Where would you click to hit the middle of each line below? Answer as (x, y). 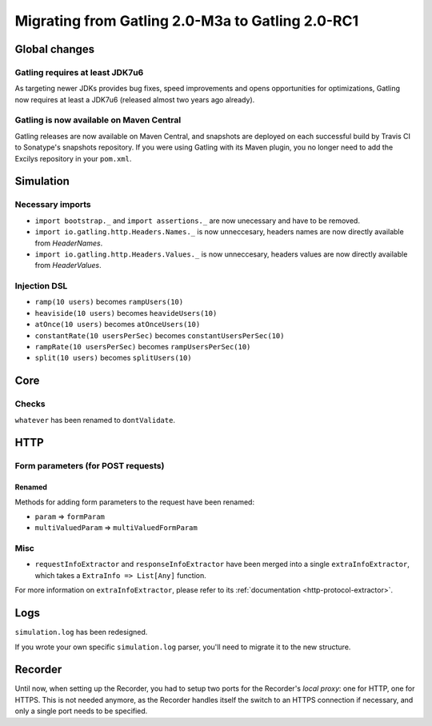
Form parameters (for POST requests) (90, 466)
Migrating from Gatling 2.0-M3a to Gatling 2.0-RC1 (187, 21)
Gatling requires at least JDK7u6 (79, 72)
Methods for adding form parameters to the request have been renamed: (135, 502)
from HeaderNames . (69, 243)
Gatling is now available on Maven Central (98, 120)
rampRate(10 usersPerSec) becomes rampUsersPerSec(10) (143, 347)
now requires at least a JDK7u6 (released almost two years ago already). (135, 99)
